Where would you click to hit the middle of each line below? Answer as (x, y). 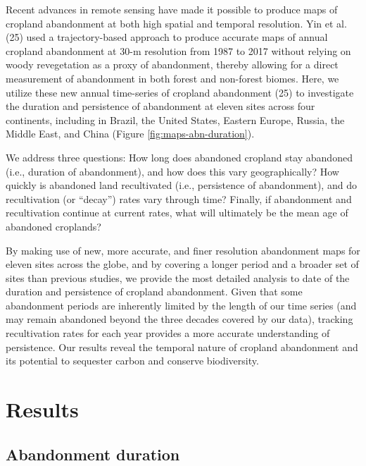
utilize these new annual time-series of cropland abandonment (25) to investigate (180, 92)
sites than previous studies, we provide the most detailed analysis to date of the (178, 277)
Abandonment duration (93, 454)
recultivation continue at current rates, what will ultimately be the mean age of (177, 213)
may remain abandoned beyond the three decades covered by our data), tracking (179, 319)
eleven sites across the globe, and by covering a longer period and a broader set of (182, 264)
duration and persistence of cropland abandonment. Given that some (154, 292)
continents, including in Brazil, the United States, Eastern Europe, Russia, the (175, 119)
